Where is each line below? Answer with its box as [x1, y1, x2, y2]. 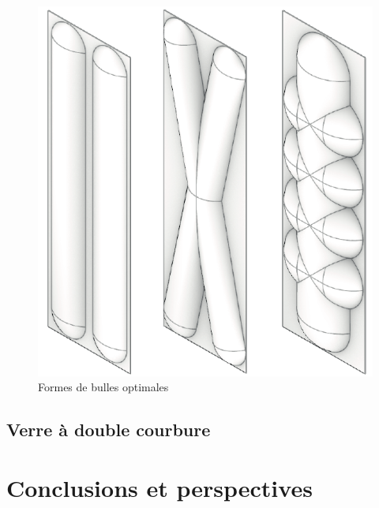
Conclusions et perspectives [6, 471, 313, 503]
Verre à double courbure [6, 417, 211, 442]
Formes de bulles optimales [38, 379, 169, 395]
